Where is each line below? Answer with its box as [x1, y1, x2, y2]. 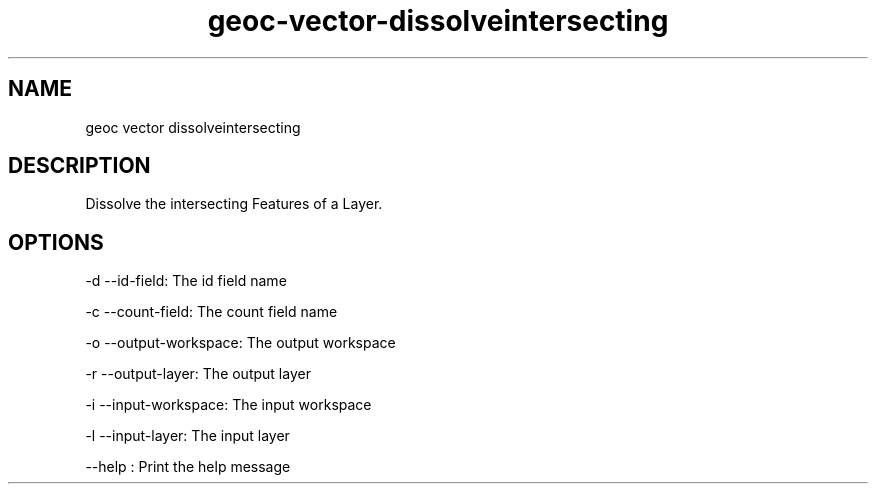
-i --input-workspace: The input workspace [85, 396, 372, 414]
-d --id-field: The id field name [85, 272, 287, 290]
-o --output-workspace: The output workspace [85, 334, 396, 352]
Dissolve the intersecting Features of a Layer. [85, 195, 383, 213]
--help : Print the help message [85, 458, 291, 476]
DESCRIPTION [8, 153, 151, 179]
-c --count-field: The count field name [85, 303, 338, 321]
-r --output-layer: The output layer [85, 365, 311, 383]
